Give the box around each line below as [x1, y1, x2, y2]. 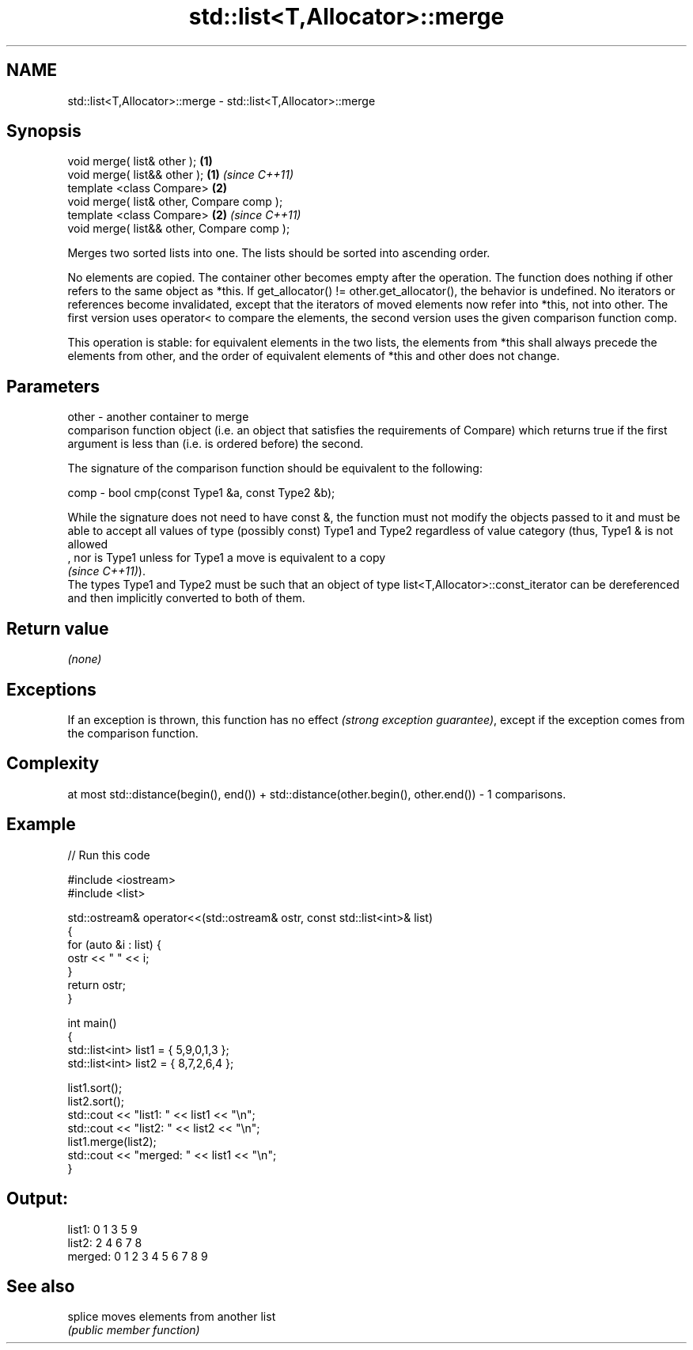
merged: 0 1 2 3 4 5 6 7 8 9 [67, 1249, 208, 1263]
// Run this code [67, 848, 150, 862]
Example [6, 814, 76, 835]
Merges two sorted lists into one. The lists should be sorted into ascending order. [67, 246, 490, 260]
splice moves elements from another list [67, 1310, 276, 1324]
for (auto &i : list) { [67, 937, 161, 951]
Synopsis [6, 121, 81, 142]
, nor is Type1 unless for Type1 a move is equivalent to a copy [67, 551, 386, 565]
